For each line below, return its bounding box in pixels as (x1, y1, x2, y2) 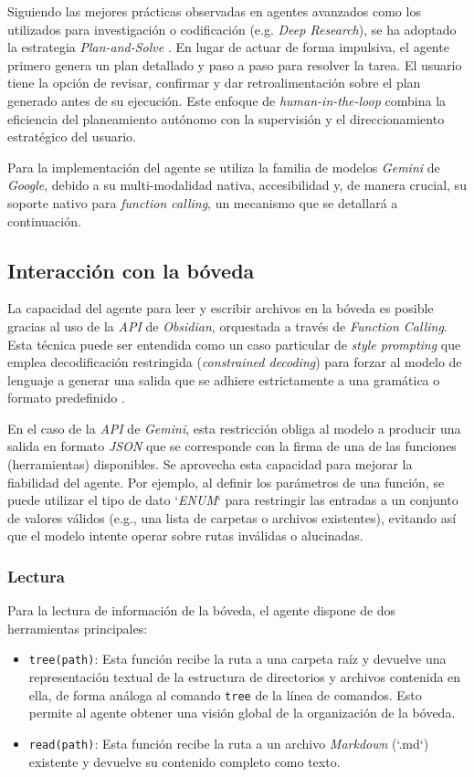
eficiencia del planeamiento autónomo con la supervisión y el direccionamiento (7, 109, 445, 128)
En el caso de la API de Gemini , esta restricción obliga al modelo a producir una (7, 418, 461, 437)
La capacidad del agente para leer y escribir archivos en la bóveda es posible (7, 299, 434, 318)
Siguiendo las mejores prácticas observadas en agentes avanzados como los (7, 2, 421, 20)
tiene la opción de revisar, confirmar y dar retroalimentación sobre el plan (7, 73, 421, 92)
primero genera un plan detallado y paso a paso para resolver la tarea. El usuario (7, 55, 462, 74)
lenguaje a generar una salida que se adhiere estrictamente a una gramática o (7, 370, 440, 389)
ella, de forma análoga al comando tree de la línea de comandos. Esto (28, 685, 422, 704)
